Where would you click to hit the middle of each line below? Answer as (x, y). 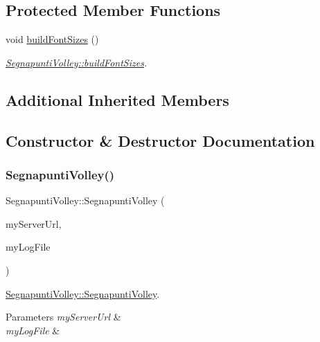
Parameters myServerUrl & (63, 317)
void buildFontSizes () (52, 39)
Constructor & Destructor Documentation (160, 140)
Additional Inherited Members (117, 99)
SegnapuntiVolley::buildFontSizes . (77, 62)
